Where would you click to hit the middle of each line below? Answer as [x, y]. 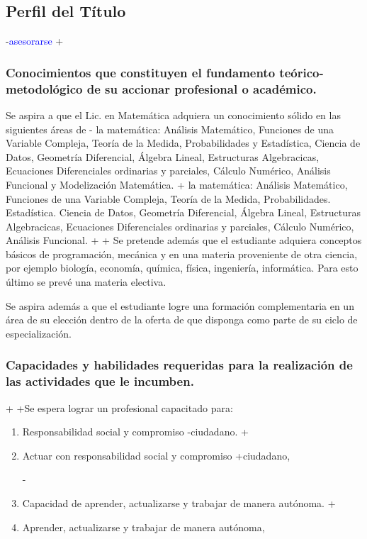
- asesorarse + [35, 41]
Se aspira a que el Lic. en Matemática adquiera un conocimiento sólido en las [173, 115]
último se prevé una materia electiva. [86, 282]
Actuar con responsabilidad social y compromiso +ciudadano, [156, 455]
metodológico [44, 88]
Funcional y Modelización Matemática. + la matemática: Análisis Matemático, [177, 184]
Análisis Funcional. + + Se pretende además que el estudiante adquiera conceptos [184, 240]
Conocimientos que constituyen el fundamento [141, 72]
